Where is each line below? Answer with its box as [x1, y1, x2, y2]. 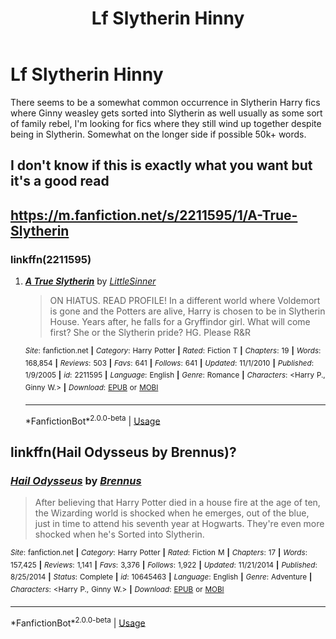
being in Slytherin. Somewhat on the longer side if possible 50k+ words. [10, 128, 307, 140]
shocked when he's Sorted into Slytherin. [34, 528, 205, 540]
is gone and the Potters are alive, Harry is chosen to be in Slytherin [49, 305, 326, 317]
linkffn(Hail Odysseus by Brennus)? [10, 443, 237, 461]
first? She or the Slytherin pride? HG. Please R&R [49, 327, 252, 339]
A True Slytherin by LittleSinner [24, 275, 157, 287]
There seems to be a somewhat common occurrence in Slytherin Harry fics [10, 96, 321, 108]
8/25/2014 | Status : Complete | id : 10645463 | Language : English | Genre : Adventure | [10, 572, 313, 582]
